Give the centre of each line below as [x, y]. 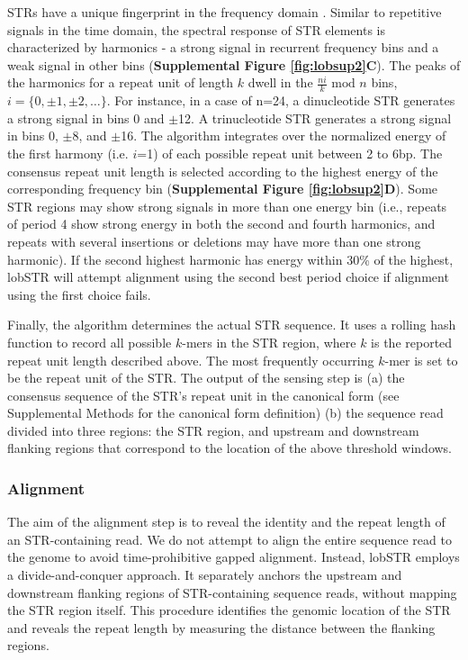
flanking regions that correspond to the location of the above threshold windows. [230, 448]
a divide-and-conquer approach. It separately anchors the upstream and [205, 575]
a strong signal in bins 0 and [86, 118]
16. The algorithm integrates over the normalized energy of [283, 136]
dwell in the [280, 82]
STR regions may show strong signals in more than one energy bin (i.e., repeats [227, 206]
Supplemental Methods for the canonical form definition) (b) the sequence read [225, 413]
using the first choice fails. [79, 294]
